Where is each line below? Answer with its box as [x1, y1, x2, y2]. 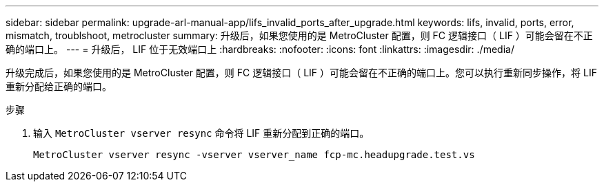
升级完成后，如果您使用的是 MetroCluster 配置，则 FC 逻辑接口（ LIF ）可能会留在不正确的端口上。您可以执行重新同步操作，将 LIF [6, 67, 597, 78]
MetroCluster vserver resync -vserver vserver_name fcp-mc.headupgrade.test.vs [33, 149, 475, 160]
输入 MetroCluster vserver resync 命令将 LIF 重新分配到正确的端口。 [33, 127, 370, 139]
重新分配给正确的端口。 [6, 80, 112, 92]
